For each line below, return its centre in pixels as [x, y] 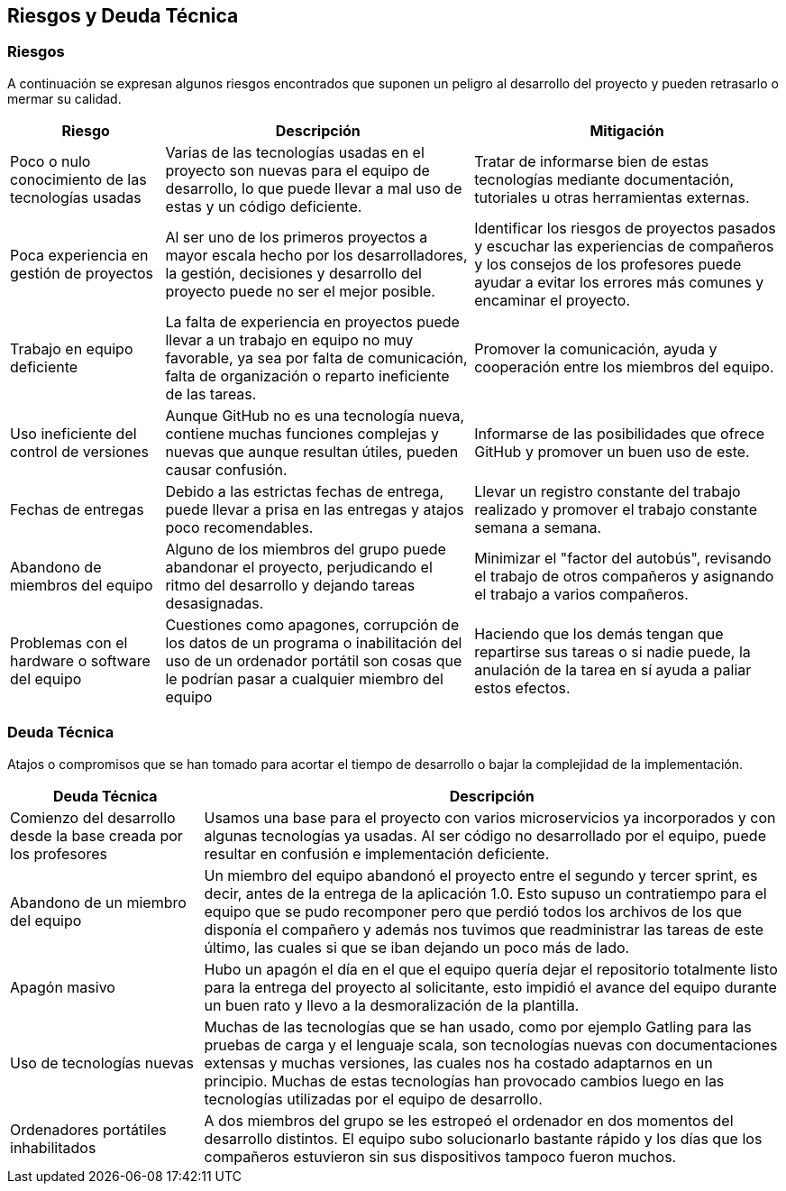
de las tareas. [211, 394]
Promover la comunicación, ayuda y [596, 348]
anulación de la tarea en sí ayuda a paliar [613, 669]
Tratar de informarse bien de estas [592, 161]
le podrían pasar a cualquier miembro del [304, 678]
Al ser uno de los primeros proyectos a [297, 237]
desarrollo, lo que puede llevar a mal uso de [314, 188]
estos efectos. [522, 687]
